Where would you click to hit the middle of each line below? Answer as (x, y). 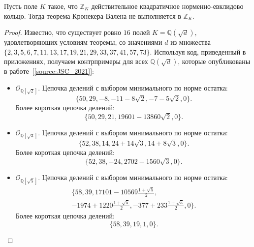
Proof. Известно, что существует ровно (63, 32)
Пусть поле (21, 6)
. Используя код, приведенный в (198, 51)
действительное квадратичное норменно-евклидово (167, 6)
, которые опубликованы (214, 61)
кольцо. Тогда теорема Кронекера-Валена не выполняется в (93, 15)
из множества (190, 42)
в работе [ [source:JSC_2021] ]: (49, 71)
